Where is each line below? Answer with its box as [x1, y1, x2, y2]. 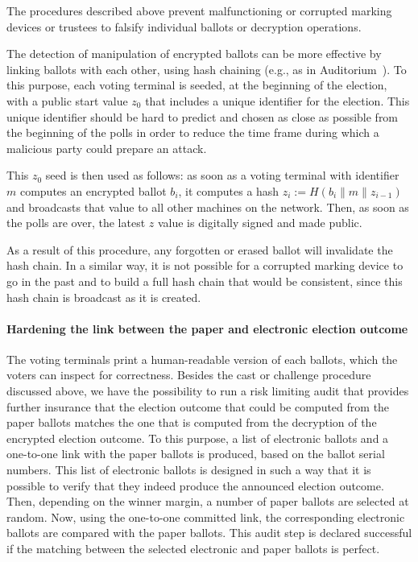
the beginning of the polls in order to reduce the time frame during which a [6, 124, 379, 141]
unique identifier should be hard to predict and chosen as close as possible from [6, 108, 399, 125]
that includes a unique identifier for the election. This [145, 92, 410, 109]
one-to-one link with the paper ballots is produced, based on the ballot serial [6, 445, 385, 462]
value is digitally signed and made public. [157, 214, 362, 231]
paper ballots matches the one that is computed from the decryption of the [6, 414, 377, 431]
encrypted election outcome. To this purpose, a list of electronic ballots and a [6, 429, 389, 446]
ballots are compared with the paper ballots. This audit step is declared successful [6, 524, 412, 541]
